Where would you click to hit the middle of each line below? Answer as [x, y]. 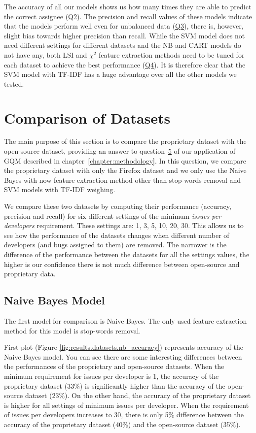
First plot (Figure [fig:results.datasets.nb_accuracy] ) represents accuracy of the [124, 347]
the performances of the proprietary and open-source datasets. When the [114, 366]
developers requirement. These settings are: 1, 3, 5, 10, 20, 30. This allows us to [124, 225]
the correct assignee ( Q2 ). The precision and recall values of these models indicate [128, 16]
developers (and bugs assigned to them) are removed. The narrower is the [115, 245]
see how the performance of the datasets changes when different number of [117, 235]
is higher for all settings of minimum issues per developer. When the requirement [127, 405]
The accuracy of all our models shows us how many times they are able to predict [128, 6]
